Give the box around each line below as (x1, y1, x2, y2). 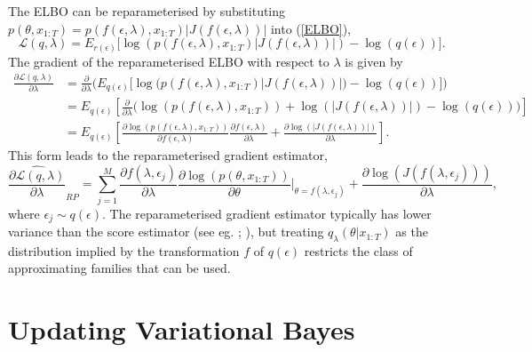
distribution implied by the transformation (8, 241, 240, 260)
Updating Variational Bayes (8, 311, 355, 348)
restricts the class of (304, 241, 413, 260)
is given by (345, 52, 403, 70)
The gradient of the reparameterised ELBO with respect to (8, 52, 330, 70)
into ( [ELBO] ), (270, 19, 352, 37)
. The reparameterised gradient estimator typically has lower (101, 204, 432, 222)
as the (395, 222, 428, 241)
